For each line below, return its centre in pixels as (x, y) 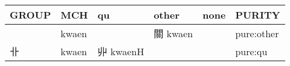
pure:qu (251, 51)
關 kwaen (173, 33)
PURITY (258, 15)
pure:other (257, 33)
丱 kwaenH (121, 51)
